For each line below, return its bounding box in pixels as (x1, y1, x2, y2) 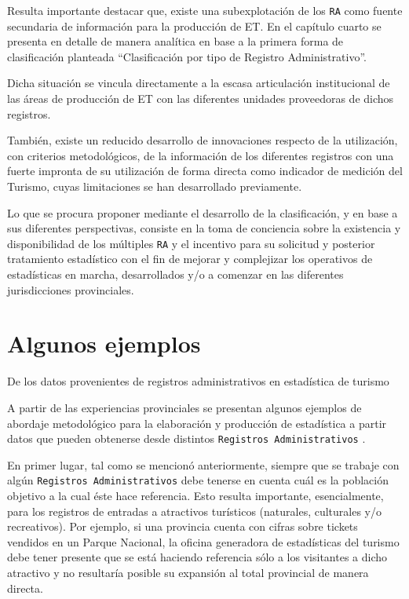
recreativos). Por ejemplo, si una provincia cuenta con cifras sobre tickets (7, 518, 358, 535)
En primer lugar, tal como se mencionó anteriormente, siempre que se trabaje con (7, 456, 400, 473)
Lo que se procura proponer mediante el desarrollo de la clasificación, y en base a (7, 204, 398, 221)
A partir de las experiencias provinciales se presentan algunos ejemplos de (7, 399, 362, 415)
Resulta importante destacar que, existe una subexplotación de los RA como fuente (7, 2, 403, 18)
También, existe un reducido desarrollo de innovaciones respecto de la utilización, (7, 132, 398, 148)
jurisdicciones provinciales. (7, 281, 134, 298)
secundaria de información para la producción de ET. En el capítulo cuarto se (7, 17, 382, 34)
